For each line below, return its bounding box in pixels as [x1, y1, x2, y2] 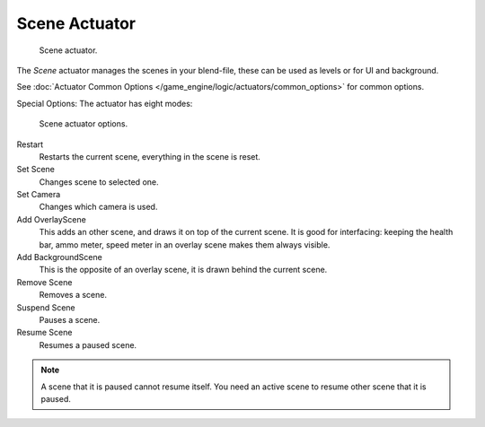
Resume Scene [16, 327, 73, 338]
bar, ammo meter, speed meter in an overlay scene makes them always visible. [39, 239, 331, 250]
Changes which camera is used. [39, 202, 158, 213]
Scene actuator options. [39, 118, 128, 129]
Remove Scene [16, 276, 73, 287]
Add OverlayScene [16, 213, 87, 224]
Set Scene [16, 164, 56, 175]
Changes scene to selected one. [39, 176, 159, 187]
